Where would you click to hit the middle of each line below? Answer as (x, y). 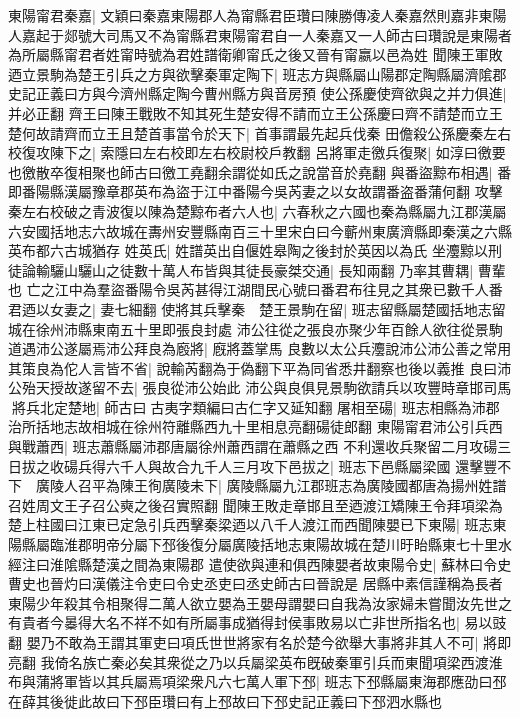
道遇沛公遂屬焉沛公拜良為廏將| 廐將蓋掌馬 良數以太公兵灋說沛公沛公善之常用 (260, 348)
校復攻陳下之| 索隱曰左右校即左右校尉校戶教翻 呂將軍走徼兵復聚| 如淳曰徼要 (257, 152)
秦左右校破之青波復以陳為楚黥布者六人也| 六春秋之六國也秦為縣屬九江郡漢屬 (257, 210)
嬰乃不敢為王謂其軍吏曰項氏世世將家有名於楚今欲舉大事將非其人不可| (252, 642)
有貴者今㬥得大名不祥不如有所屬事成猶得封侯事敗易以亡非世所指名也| (234, 622)
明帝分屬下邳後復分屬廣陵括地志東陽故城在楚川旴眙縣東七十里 (294, 544)
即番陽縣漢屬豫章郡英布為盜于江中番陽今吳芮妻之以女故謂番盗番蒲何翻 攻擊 (255, 191)
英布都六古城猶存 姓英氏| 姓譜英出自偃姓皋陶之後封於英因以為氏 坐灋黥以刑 (255, 250)
